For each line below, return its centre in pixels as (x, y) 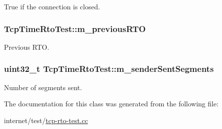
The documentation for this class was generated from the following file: (111, 104)
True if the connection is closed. (52, 6)
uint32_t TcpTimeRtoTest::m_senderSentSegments (109, 69)
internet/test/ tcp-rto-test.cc (46, 120)
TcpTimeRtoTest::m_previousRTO (75, 28)
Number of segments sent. (43, 87)
